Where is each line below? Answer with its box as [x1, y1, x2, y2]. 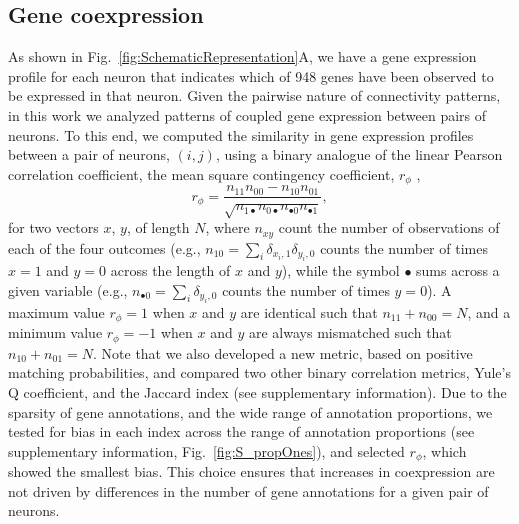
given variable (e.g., [8, 279, 128, 300]
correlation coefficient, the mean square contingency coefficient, [8, 163, 395, 184]
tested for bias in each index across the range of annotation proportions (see [8, 421, 475, 442]
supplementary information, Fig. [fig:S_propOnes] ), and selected [8, 440, 405, 461]
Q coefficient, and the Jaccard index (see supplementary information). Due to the [8, 382, 507, 402]
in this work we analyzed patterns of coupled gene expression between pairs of [8, 104, 487, 125]
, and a [467, 301, 511, 322]
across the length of [110, 259, 231, 280]
